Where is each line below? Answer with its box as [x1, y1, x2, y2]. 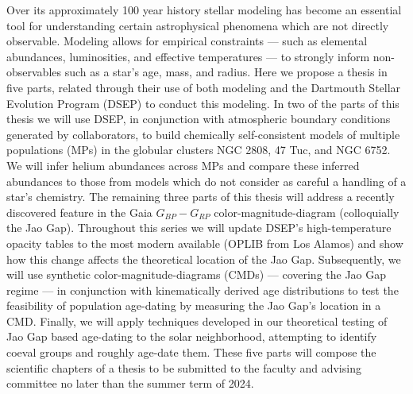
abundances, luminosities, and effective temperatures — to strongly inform [6, 48, 370, 64]
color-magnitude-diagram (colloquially [214, 203, 399, 220]
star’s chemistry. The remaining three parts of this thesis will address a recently [6, 188, 395, 205]
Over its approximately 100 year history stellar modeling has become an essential [6, 2, 402, 17]
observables [6, 64, 62, 80]
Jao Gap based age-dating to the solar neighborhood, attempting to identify [6, 328, 377, 345]
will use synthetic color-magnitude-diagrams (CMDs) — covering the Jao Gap [6, 266, 387, 283]
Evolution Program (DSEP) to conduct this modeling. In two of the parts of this [6, 95, 399, 111]
